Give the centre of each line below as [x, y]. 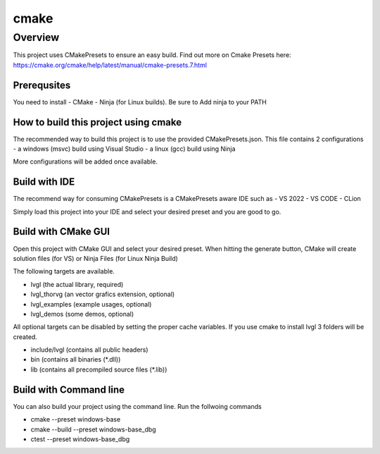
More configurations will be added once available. [85, 161]
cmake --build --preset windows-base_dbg [93, 429]
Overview [36, 37]
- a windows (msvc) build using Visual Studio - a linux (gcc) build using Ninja [124, 149]
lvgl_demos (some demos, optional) [82, 314]
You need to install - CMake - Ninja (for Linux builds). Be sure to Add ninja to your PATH [140, 102]
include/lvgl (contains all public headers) [89, 350]
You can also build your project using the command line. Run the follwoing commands [137, 406]
